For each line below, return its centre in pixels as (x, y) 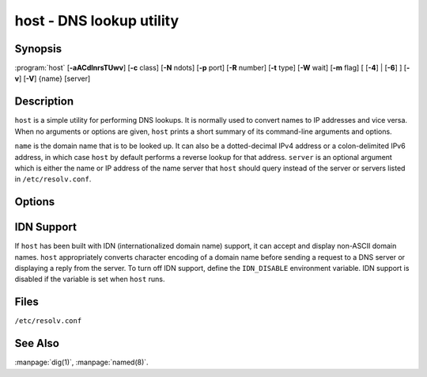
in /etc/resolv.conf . (53, 179)
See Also (37, 343)
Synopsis (38, 49)
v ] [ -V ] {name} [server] (53, 78)
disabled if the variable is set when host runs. (90, 279)
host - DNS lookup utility (97, 21)
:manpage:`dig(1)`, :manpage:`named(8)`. (82, 362)
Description (44, 102)
